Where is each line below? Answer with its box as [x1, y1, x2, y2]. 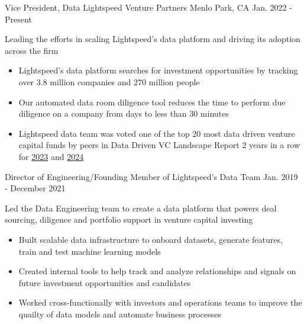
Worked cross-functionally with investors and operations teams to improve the [18, 296, 302, 309]
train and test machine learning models [18, 245, 161, 257]
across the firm [5, 44, 59, 56]
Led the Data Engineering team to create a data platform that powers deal [5, 201, 277, 214]
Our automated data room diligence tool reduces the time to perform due [18, 95, 286, 108]
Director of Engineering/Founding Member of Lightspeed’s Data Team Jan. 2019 [5, 170, 298, 182]
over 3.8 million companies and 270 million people [18, 75, 200, 88]
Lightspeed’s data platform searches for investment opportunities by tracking [18, 64, 298, 76]
